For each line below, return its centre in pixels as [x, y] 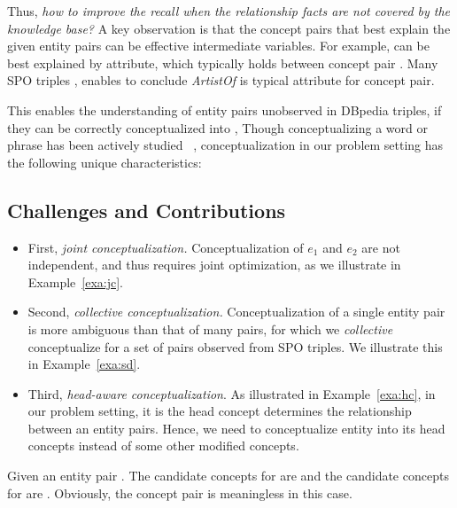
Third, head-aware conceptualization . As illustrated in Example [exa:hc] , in [232, 393]
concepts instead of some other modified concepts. [163, 445]
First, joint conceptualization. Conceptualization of [166, 247]
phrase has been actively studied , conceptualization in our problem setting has [225, 145]
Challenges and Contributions [147, 210]
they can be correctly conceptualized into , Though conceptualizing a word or [217, 127]
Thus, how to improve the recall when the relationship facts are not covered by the [229, 11]
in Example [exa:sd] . [84, 364]
